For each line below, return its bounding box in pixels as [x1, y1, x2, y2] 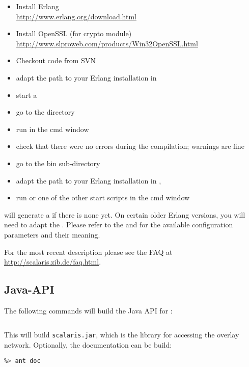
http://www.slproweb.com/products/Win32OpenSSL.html [16, 38, 198, 48]
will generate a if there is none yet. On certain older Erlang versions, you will [4, 209, 245, 220]
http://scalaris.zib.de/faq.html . [4, 256, 101, 267]
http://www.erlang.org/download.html [16, 11, 136, 21]
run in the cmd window [16, 123, 89, 134]
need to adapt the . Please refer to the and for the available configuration [4, 219, 233, 230]
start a [16, 89, 37, 100]
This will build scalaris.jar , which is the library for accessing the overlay [4, 329, 239, 340]
